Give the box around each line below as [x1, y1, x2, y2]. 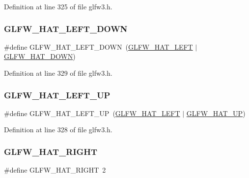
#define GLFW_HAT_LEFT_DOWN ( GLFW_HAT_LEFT [4, 41, 193, 52]
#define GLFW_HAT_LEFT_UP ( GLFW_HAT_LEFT [4, 108, 180, 118]
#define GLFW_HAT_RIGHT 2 [4, 165, 106, 175]
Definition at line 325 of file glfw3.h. [4, 1, 112, 11]
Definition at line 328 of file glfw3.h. [4, 124, 112, 135]
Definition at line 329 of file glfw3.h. [4, 68, 112, 78]
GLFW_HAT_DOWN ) [4, 51, 76, 61]
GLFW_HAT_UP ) [186, 108, 246, 118]
